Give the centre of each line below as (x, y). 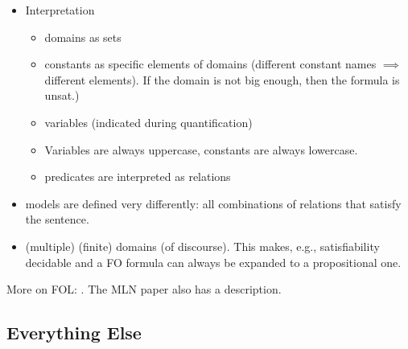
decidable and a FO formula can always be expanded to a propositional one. (213, 262)
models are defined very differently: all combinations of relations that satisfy (213, 203)
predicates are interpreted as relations (138, 177)
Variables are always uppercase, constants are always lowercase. (201, 149)
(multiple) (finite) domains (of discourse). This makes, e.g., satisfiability (202, 246)
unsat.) (62, 95)
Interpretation (60, 10)
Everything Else (74, 333)
